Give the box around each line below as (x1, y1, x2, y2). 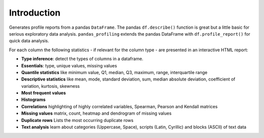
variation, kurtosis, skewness (21, 83, 80, 89)
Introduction (9, 7, 61, 18)
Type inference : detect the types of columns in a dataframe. (21, 56, 144, 62)
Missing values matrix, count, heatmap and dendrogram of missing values (21, 110, 172, 117)
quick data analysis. (9, 38, 49, 44)
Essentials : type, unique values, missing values (21, 62, 117, 68)
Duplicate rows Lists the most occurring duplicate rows (21, 117, 134, 123)
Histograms (21, 97, 46, 102)
